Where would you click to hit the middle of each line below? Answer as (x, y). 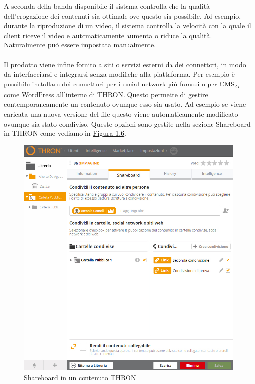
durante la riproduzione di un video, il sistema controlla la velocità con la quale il (127, 25)
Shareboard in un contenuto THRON (80, 377)
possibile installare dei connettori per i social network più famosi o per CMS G (122, 84)
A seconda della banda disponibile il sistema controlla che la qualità (107, 6)
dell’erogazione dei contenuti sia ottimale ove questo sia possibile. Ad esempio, (123, 16)
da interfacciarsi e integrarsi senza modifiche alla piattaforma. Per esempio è (119, 74)
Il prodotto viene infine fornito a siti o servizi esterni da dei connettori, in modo (125, 64)
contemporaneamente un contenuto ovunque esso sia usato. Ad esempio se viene (125, 104)
